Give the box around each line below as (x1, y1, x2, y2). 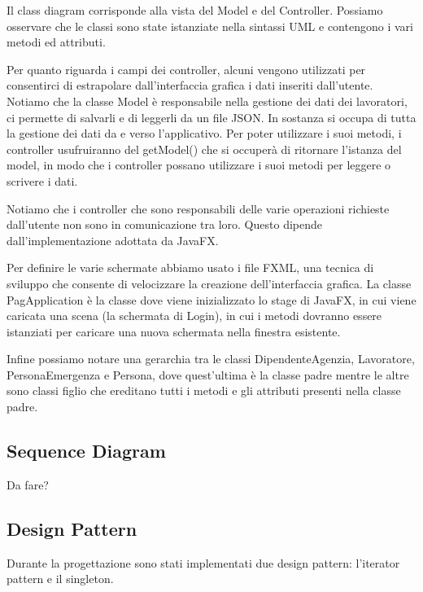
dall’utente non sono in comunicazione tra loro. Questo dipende (7, 216, 322, 233)
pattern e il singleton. (7, 570, 114, 587)
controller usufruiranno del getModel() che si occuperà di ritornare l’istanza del (7, 140, 402, 157)
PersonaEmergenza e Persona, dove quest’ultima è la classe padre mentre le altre (7, 366, 409, 383)
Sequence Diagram (7, 438, 166, 463)
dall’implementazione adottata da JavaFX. (7, 231, 219, 248)
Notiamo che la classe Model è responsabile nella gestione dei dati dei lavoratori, (7, 92, 408, 109)
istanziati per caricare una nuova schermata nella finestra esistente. (7, 322, 341, 340)
